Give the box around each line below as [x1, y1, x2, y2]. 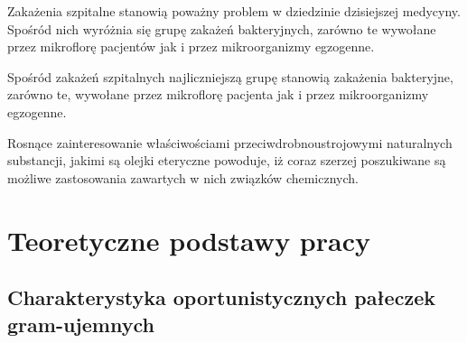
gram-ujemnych [7, 310, 154, 338]
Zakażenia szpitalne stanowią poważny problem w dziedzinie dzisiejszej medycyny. [7, 2, 461, 20]
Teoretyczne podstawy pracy [7, 221, 370, 258]
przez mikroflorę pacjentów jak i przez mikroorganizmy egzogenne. [7, 37, 375, 56]
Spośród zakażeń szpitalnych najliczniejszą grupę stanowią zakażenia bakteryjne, [7, 67, 453, 86]
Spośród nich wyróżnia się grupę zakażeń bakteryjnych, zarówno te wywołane [7, 19, 436, 38]
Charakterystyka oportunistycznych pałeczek [7, 283, 435, 311]
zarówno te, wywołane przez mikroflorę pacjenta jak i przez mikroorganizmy [7, 85, 429, 104]
